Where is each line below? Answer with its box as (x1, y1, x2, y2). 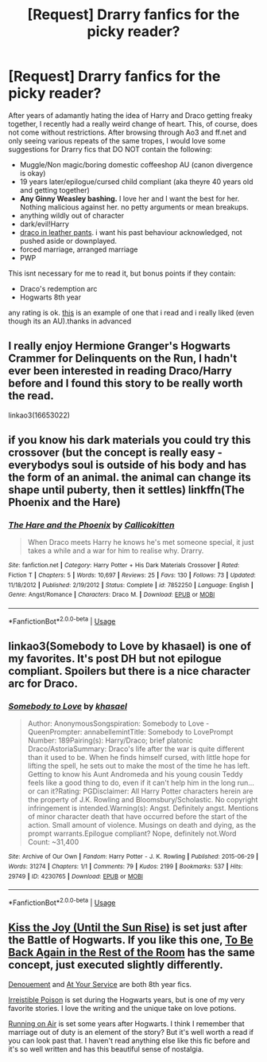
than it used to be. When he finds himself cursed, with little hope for (27, 753, 250, 762)
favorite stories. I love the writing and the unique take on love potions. (8, 1003, 237, 1013)
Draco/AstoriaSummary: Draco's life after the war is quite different (27, 744, 245, 754)
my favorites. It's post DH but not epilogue (8, 652, 222, 666)
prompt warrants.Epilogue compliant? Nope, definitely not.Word (27, 829, 237, 838)
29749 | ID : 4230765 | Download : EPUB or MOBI (8, 872, 143, 880)
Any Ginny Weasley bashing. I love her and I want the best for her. (19, 194, 240, 203)
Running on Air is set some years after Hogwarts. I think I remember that (8, 1018, 245, 1029)
